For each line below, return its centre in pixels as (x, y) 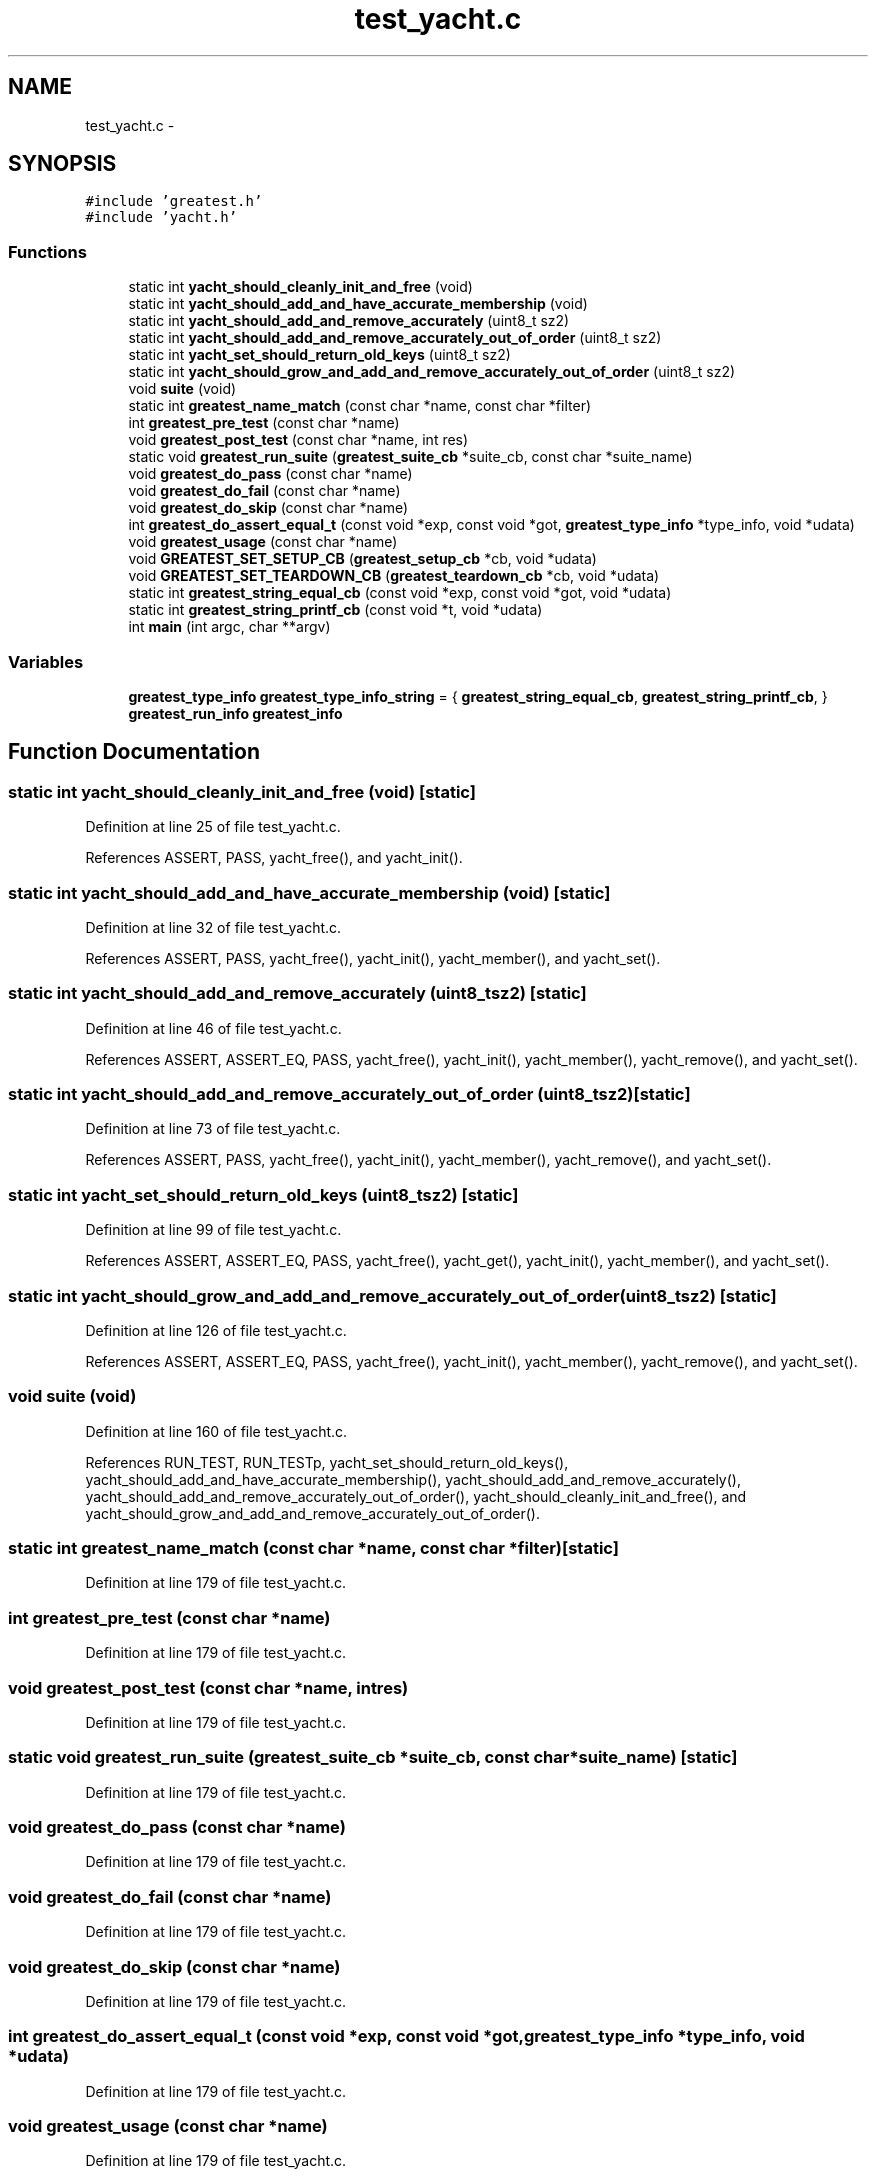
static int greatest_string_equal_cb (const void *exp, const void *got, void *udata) (400, 593)
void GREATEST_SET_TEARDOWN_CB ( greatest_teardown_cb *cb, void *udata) (394, 576)
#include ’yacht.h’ (161, 217)
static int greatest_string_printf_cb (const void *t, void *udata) (335, 610)
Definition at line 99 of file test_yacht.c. (213, 1230)
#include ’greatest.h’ (174, 201)
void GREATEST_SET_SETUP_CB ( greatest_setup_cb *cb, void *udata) (362, 559)
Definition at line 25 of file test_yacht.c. (213, 827)
